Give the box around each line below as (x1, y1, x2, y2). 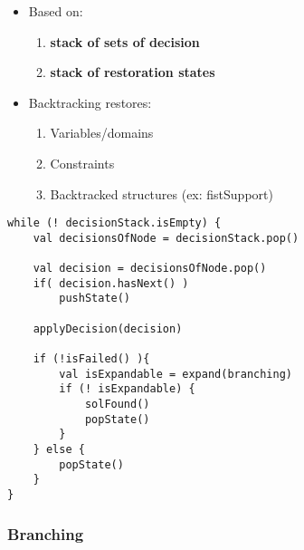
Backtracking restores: (28, 92, 152, 111)
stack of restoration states (50, 63, 215, 82)
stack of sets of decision (50, 32, 200, 51)
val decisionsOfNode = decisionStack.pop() (33, 231, 299, 245)
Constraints (50, 153, 115, 172)
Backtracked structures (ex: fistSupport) (50, 184, 273, 203)
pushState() (59, 292, 131, 305)
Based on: (28, 2, 83, 20)
